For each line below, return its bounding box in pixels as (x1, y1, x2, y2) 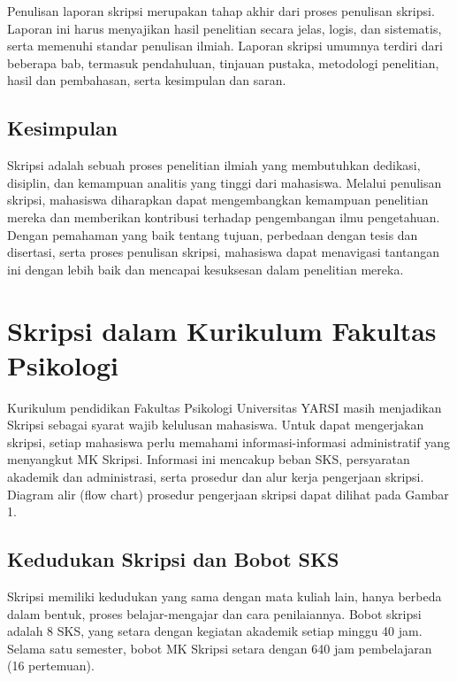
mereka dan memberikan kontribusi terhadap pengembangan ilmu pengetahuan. (7, 207, 440, 226)
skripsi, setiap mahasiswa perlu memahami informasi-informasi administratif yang (7, 432, 450, 451)
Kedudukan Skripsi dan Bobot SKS (7, 546, 339, 573)
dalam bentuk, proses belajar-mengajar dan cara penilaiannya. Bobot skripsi (7, 604, 422, 623)
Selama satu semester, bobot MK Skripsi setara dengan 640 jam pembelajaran (7, 638, 432, 657)
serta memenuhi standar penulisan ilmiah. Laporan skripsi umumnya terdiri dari (7, 36, 443, 55)
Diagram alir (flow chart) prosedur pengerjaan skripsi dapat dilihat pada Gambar (7, 484, 449, 503)
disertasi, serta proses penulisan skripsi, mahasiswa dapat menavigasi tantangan (7, 243, 440, 261)
